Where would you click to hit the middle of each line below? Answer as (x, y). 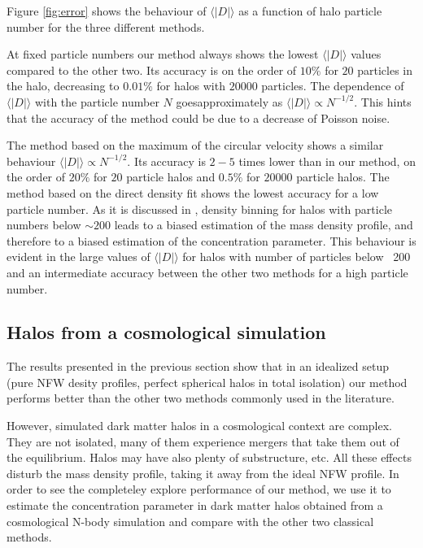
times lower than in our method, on (327, 161)
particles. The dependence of (333, 86)
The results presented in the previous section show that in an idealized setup (198, 366)
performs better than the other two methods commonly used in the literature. (201, 398)
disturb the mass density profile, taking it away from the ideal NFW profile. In (203, 473)
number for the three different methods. (106, 26)
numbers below (44, 225)
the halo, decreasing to (63, 86)
